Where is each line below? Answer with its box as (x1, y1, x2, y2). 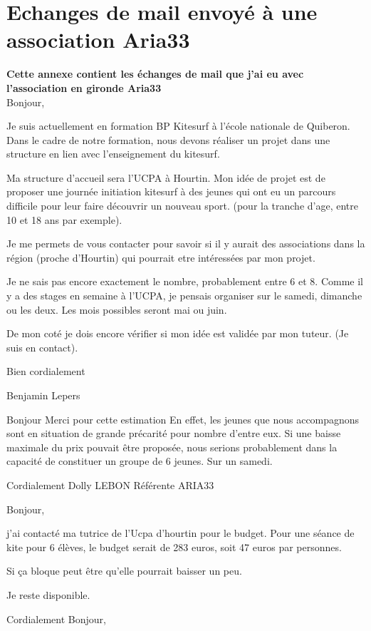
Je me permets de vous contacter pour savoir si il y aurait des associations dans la (6, 236, 365, 251)
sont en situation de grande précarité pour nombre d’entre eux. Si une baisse (6, 426, 341, 441)
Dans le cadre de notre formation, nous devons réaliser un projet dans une (6, 132, 330, 147)
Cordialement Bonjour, (6, 611, 106, 626)
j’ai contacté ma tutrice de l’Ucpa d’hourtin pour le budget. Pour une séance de (6, 525, 355, 540)
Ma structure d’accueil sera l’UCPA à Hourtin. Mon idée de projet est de (6, 170, 325, 185)
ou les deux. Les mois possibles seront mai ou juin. (6, 302, 227, 317)
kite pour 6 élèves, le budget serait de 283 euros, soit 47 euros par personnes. (6, 539, 342, 554)
